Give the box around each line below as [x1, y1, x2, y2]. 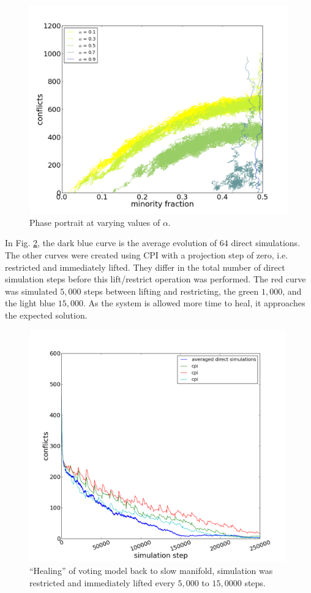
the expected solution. [5, 308, 88, 321]
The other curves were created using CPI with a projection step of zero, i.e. [5, 248, 288, 261]
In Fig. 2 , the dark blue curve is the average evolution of [5, 236, 217, 249]
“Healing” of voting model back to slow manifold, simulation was [29, 564, 273, 577]
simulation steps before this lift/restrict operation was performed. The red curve [5, 273, 306, 285]
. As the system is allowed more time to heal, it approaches [83, 296, 305, 309]
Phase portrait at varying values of [29, 215, 160, 228]
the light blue [5, 296, 56, 309]
